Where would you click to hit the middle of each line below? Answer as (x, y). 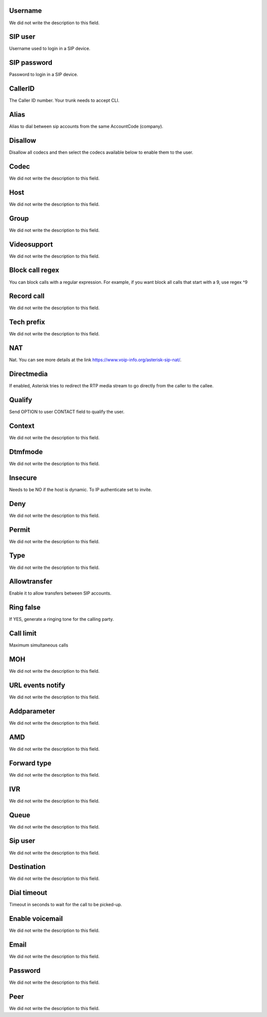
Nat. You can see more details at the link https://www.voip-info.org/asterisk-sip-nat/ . (95, 360)
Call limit (23, 633)
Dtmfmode (26, 452)
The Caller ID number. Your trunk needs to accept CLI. (64, 100)
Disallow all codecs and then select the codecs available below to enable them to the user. (101, 152)
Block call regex (34, 270)
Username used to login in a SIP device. (50, 48)
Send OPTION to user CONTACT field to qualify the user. (67, 412)
